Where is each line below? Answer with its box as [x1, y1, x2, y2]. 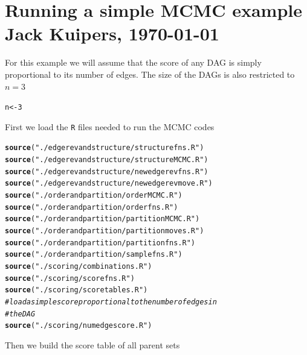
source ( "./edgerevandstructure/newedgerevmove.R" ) [5, 179, 213, 188]
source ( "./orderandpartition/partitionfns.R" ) [5, 238, 196, 247]
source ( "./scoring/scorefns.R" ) [5, 274, 135, 283]
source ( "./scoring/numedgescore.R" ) [5, 321, 152, 330]
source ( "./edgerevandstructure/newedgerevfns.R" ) [5, 167, 208, 176]
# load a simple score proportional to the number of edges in [5, 297, 217, 306]
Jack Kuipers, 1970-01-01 [5, 21, 219, 46]
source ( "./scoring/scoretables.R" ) [5, 286, 148, 295]
